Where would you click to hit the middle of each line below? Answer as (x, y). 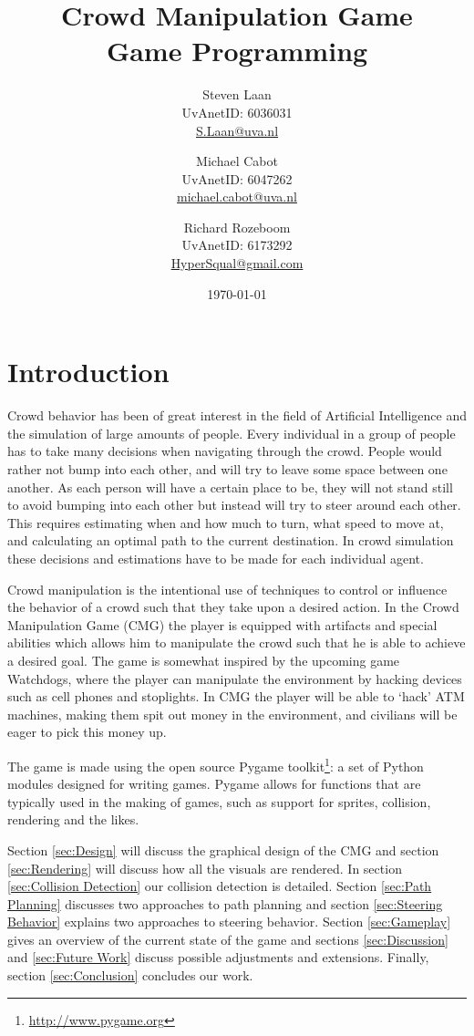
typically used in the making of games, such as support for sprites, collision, (219, 801)
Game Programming (237, 51)
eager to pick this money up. (87, 732)
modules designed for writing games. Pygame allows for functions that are (214, 784)
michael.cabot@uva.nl (237, 197)
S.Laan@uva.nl (237, 130)
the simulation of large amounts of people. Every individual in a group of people (232, 433)
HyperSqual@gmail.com (237, 263)
